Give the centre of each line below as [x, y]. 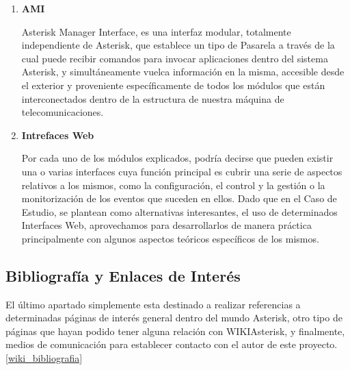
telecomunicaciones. [63, 112]
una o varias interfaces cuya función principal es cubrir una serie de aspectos [182, 171]
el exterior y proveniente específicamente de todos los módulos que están [173, 85]
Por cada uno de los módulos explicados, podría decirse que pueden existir [177, 158]
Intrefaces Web [58, 135]
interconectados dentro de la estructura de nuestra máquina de [153, 98]
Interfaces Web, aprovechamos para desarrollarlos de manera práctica [166, 225]
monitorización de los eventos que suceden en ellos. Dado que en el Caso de [179, 198]
